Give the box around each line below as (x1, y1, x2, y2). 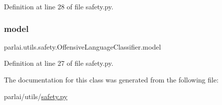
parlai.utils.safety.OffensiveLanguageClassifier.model (4, 41, 161, 52)
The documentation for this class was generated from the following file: (4, 75, 219, 84)
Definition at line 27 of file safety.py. (4, 58, 113, 68)
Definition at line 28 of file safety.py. (4, 1, 113, 11)
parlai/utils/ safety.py (4, 91, 68, 101)
